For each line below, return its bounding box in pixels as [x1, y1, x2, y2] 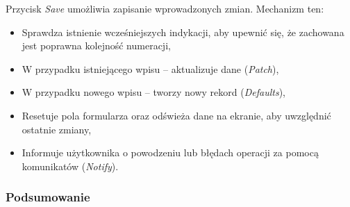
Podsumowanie [6, 188, 90, 206]
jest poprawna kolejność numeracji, [22, 38, 171, 53]
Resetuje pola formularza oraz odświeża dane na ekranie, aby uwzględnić [22, 108, 331, 122]
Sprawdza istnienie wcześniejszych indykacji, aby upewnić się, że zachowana [22, 24, 344, 39]
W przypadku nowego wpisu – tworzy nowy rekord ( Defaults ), [22, 85, 285, 99]
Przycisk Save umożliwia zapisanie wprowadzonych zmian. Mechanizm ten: [6, 1, 324, 15]
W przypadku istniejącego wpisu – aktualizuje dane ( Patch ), [22, 61, 279, 76]
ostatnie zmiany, [22, 122, 92, 136]
